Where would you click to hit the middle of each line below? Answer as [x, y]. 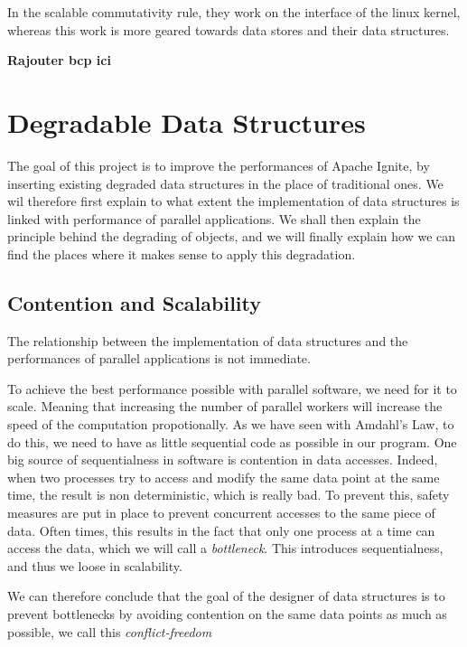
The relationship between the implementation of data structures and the [208, 340]
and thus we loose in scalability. [95, 565]
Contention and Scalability [135, 302]
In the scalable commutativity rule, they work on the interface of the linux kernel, [234, 12]
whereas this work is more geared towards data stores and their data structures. [229, 29]
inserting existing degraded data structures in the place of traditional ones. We [225, 183]
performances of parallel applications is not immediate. [159, 358]
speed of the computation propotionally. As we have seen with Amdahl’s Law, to [231, 424]
